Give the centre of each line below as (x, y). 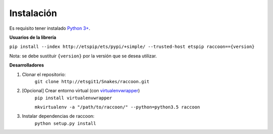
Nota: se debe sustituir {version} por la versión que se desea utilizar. (83, 56)
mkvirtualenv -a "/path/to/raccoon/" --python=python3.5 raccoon (117, 107)
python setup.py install (65, 123)
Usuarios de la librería (33, 37)
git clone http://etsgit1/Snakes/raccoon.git (92, 81)
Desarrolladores (27, 65)
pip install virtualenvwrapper (73, 98)
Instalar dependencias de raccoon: (58, 116)
